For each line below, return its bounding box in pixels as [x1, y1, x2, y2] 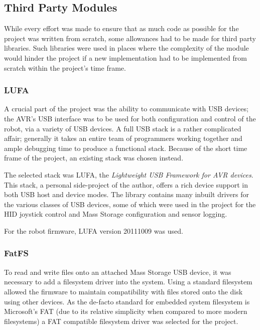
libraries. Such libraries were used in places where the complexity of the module [4, 43, 249, 53]
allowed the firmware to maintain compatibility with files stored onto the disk [4, 286, 243, 296]
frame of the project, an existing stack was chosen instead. [4, 152, 184, 163]
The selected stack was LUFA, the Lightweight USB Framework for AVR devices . [4, 169, 253, 180]
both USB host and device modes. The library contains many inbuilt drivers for [4, 189, 249, 200]
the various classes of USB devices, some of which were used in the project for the [4, 199, 256, 209]
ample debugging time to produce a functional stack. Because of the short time [4, 142, 247, 153]
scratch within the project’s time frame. [4, 62, 126, 73]
